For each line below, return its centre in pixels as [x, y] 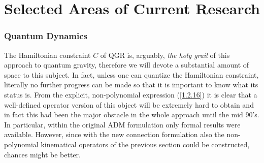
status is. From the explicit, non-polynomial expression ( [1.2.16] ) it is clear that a [131, 94]
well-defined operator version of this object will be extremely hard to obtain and [129, 104]
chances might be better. [42, 154]
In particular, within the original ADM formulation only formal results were [122, 124]
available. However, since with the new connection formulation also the [114, 134]
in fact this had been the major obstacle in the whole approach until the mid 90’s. [132, 115]
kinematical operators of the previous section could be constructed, [145, 144]
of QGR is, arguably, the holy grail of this [165, 55]
